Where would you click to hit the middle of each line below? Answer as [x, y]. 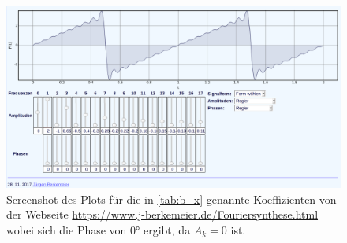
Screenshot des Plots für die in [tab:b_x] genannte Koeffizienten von [172, 199]
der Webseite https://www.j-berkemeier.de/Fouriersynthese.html [162, 214]
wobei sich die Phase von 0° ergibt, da [99, 229]
